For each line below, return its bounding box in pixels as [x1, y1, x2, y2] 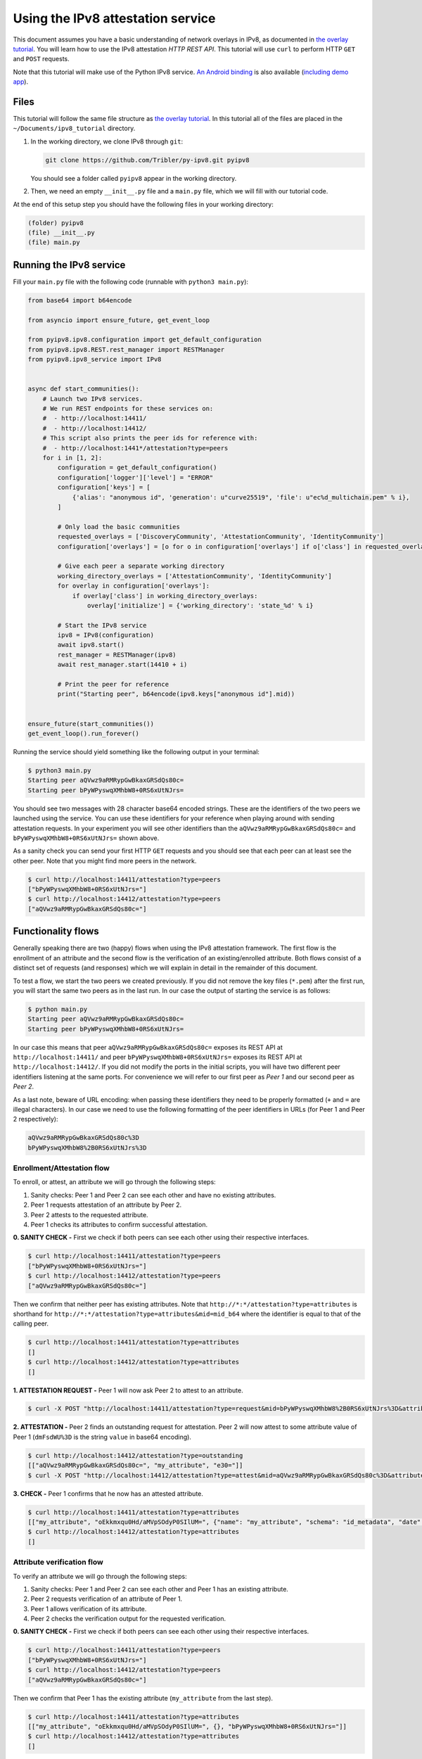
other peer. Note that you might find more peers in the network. [13, 856, 197, 865]
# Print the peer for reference [57, 680, 169, 689]
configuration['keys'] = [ [57, 483, 151, 492]
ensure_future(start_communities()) [27, 720, 155, 728]
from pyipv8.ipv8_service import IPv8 [27, 355, 162, 364]
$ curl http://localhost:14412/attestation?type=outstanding [27, 1452, 243, 1459]
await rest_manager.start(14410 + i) [57, 661, 188, 668]
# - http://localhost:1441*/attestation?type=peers [42, 444, 229, 452]
